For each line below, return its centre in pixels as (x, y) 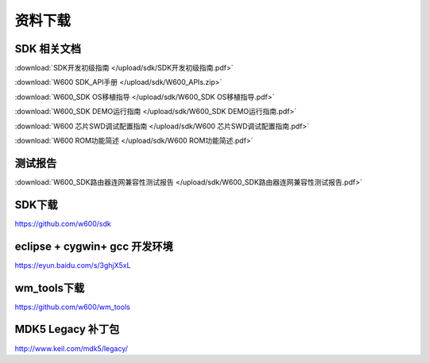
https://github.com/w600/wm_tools (72, 307)
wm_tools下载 (50, 288)
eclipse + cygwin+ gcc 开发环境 (94, 246)
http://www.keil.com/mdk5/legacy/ (71, 348)
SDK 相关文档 (48, 49)
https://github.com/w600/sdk (63, 224)
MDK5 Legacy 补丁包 (67, 329)
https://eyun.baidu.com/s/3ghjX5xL (73, 265)
